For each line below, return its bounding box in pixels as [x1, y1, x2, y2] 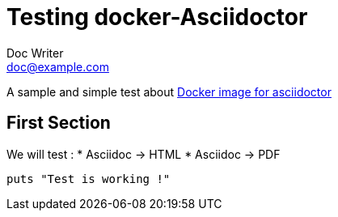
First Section [6, 113, 111, 134]
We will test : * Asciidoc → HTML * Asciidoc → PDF [6, 147, 281, 161]
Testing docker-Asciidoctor [6, 3, 308, 31]
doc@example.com [6, 59, 109, 74]
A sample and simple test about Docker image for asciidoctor [6, 84, 332, 99]
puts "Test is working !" [6, 172, 171, 185]
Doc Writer [6, 45, 64, 60]
